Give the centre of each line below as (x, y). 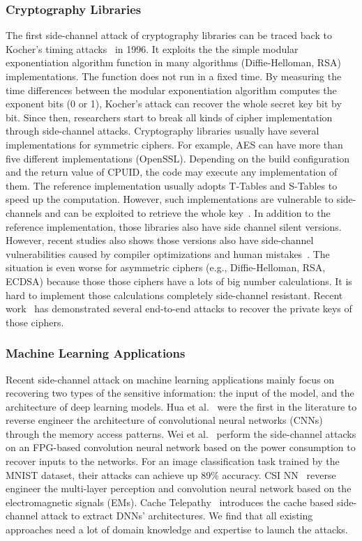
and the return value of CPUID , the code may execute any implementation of (172, 172)
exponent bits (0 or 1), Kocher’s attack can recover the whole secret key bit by (174, 104)
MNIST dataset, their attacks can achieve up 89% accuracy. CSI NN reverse (171, 474)
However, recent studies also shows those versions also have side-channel (160, 240)
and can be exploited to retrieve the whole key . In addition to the (188, 212)
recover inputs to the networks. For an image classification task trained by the (173, 461)
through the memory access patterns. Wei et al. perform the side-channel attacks (181, 433)
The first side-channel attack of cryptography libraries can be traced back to (169, 35)
